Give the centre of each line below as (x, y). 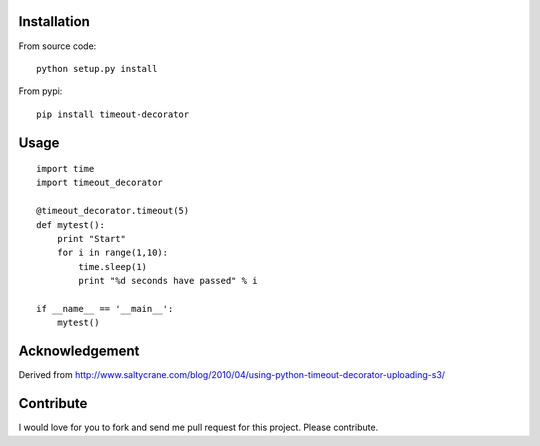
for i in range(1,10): (112, 253)
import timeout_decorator (100, 183)
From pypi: (40, 91)
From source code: (57, 46)
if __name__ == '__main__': (105, 308)
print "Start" (91, 239)
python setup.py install (97, 68)
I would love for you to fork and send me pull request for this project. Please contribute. (198, 427)
